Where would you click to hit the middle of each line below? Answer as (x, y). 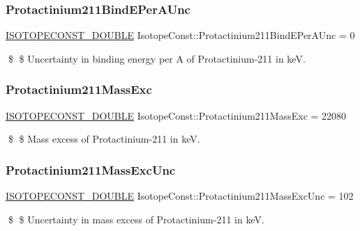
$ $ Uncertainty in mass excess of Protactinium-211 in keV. (136, 219)
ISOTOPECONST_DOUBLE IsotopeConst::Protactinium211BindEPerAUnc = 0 (180, 35)
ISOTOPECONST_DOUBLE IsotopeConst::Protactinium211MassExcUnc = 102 (180, 196)
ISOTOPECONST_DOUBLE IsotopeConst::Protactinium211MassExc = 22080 (176, 115)
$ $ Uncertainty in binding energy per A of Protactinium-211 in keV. (157, 58)
